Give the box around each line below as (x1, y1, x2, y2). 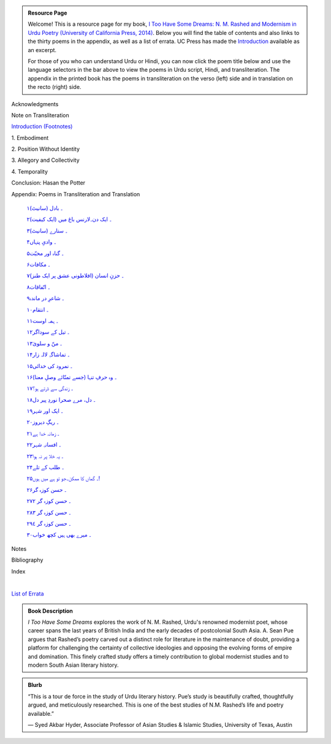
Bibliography (11, 556, 44, 564)
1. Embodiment (11, 134, 49, 141)
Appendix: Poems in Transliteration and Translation (11, 190, 140, 198)
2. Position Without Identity (11, 145, 80, 153)
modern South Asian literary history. (28, 661, 119, 669)
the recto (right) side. (28, 83, 82, 91)
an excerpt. (28, 46, 57, 53)
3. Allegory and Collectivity (11, 156, 80, 164)
